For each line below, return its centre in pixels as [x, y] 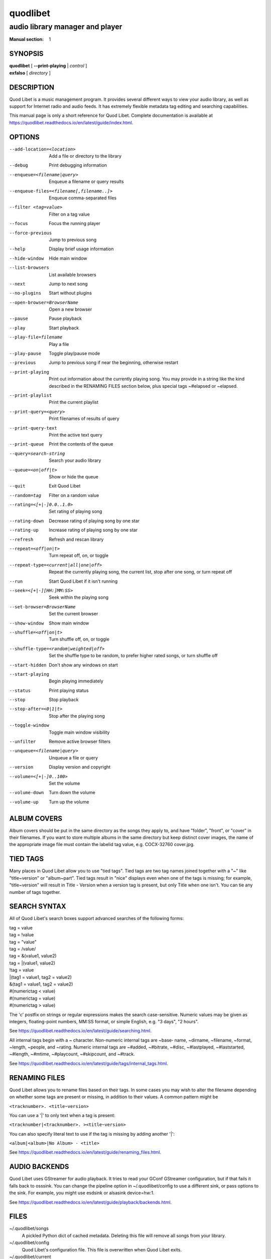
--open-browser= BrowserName [44, 302]
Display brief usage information [81, 249]
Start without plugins [71, 293]
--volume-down [27, 793]
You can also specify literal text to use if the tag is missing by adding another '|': [92, 1134]
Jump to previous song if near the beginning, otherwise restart [114, 363]
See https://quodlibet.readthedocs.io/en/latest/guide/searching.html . [81, 1031]
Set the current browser [74, 614]
